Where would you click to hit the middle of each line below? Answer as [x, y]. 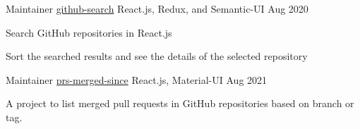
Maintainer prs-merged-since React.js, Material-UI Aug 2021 [137, 79]
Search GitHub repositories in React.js [89, 32]
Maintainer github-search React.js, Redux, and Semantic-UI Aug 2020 [157, 8]
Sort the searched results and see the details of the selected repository [157, 56]
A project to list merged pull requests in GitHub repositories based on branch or [180, 103]
